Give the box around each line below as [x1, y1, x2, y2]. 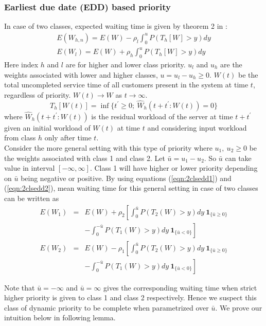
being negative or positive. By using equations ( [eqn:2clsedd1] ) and [21, 172, 232, 183]
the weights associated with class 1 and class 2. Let [4, 152, 165, 163]
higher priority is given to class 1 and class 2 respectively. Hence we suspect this [4, 292, 257, 303]
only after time [44, 132, 92, 143]
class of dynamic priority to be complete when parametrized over [4, 302, 209, 313]
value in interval [4, 162, 55, 173]
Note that [4, 282, 35, 293]
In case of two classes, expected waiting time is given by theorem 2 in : [4, 21, 227, 31]
